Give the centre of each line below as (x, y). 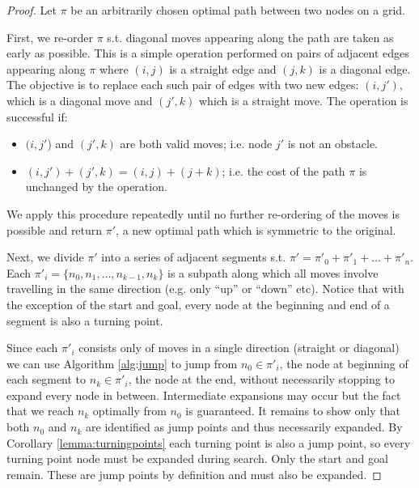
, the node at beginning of (344, 363)
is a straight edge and (223, 68)
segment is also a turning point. (85, 320)
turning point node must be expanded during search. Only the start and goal (197, 458)
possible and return (55, 229)
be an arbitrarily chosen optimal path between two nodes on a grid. (238, 10)
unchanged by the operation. (96, 187)
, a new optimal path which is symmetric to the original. (256, 229)
